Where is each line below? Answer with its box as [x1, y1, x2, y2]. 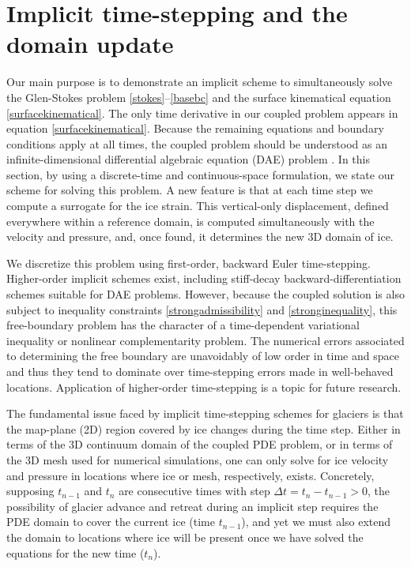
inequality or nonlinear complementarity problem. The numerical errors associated [6, 332, 405, 348]
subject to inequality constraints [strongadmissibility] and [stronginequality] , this [6, 301, 398, 317]
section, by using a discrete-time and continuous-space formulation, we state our [6, 166, 394, 182]
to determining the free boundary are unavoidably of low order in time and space [6, 347, 399, 364]
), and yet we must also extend [241, 513, 391, 530]
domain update [6, 28, 174, 60]
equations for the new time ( [6, 544, 145, 561]
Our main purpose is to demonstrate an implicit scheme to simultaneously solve [6, 73, 393, 90]
